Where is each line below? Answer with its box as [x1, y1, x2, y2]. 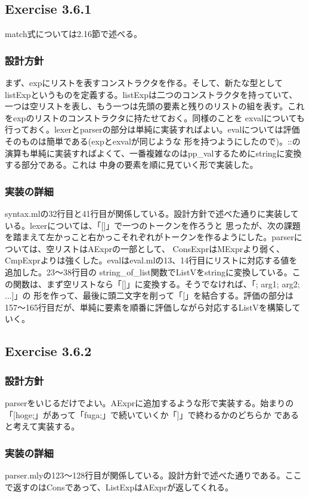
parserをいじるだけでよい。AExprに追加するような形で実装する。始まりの [5, 396, 294, 409]
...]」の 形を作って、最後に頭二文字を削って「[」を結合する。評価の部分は [5, 289, 294, 302]
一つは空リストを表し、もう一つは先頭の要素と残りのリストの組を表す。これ [5, 100, 305, 112]
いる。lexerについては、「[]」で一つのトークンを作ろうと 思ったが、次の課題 [5, 219, 301, 231]
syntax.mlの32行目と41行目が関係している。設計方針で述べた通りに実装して [5, 207, 299, 219]
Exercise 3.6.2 [5, 342, 92, 360]
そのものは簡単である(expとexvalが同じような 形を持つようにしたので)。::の [5, 134, 301, 147]
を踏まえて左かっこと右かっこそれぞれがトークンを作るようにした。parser [5, 231, 294, 243]
